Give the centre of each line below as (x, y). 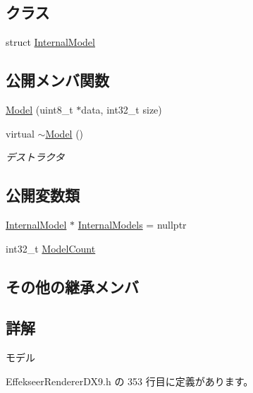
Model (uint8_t (39, 109)
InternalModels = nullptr (132, 224)
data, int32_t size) (122, 109)
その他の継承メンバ (72, 286)
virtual (20, 133)
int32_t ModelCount (51, 248)
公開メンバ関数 (57, 80)
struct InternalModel (50, 42)
